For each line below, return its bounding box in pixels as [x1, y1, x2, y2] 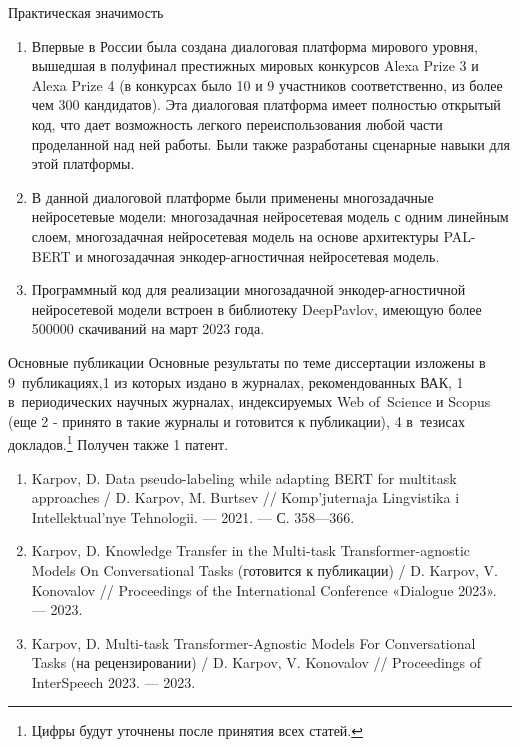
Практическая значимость [8, 2, 164, 22]
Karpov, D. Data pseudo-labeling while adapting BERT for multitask [31, 467, 457, 488]
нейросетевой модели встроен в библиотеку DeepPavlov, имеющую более [31, 298, 482, 319]
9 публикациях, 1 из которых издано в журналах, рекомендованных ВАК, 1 [8, 371, 464, 392]
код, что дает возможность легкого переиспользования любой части [31, 113, 443, 134]
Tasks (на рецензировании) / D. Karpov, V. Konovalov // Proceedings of [31, 652, 482, 673]
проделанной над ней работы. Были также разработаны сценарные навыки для [31, 133, 510, 154]
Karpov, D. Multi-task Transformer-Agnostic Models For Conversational [31, 632, 476, 653]
